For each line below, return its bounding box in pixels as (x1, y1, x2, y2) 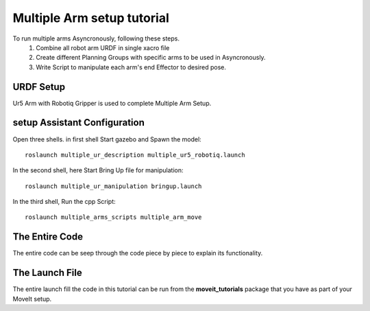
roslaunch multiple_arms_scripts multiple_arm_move (25, 214, 202, 221)
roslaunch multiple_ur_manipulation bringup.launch (25, 182, 202, 190)
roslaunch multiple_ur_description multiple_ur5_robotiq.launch (25, 151, 246, 159)
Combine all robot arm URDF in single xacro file (36, 43, 170, 51)
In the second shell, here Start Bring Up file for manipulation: (12, 166, 184, 174)
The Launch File (12, 267, 82, 279)
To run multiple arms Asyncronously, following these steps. (12, 34, 180, 43)
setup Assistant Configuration (12, 117, 145, 128)
